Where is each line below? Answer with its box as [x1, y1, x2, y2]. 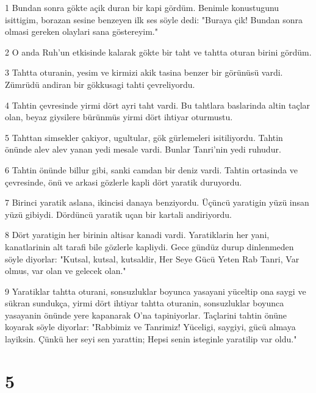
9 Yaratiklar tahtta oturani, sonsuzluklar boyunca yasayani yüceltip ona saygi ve [5, 284, 306, 297]
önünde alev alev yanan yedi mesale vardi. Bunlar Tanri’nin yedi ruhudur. [5, 143, 281, 156]
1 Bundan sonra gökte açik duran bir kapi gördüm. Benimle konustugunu [5, 1, 279, 13]
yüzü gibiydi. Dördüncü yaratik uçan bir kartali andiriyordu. [5, 207, 232, 220]
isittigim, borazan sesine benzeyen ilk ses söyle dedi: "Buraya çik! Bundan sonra [5, 13, 303, 26]
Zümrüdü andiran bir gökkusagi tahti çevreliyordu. [5, 78, 195, 90]
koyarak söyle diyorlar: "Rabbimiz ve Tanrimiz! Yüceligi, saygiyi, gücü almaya [5, 320, 296, 333]
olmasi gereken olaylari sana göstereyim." [5, 25, 158, 38]
